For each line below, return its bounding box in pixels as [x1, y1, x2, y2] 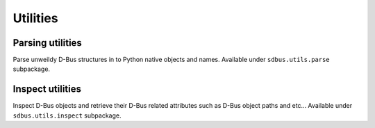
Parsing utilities [12, 37, 83, 49]
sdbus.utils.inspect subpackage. [12, 111, 122, 120]
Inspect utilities [12, 83, 81, 95]
